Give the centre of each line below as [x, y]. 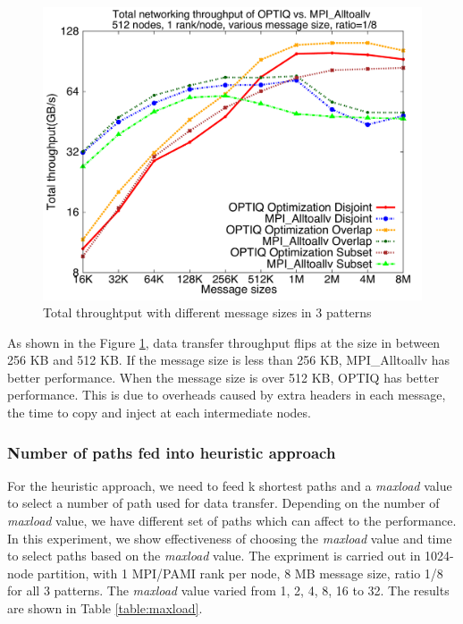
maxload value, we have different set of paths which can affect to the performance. [232, 521]
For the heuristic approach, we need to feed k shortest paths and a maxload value [230, 485]
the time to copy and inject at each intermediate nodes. [159, 413]
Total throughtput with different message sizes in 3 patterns [207, 312]
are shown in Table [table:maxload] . [105, 608]
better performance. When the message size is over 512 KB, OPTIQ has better [223, 377]
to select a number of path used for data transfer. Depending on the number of [223, 503]
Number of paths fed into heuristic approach [172, 452]
